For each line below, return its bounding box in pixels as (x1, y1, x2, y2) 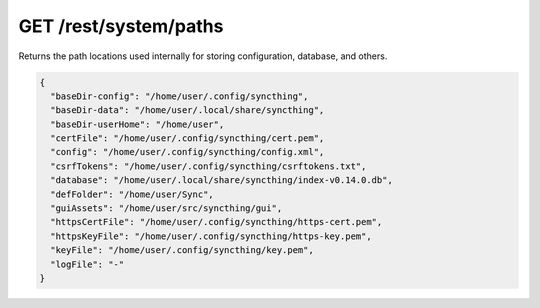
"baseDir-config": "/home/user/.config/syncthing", (50, 90, 309, 102)
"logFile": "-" (50, 258, 125, 270)
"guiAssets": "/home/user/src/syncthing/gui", (50, 203, 283, 214)
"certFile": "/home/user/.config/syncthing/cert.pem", (50, 133, 325, 144)
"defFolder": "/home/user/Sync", (50, 188, 214, 200)
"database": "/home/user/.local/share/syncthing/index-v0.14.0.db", (50, 175, 394, 186)
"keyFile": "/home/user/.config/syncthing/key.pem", (50, 245, 314, 256)
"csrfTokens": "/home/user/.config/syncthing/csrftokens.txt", (50, 160, 367, 172)
